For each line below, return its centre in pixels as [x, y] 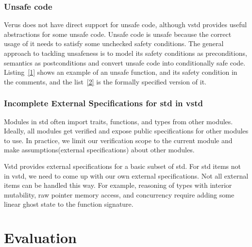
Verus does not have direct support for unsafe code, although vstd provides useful [126, 25]
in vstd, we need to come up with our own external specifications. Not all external [126, 175]
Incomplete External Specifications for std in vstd [103, 103]
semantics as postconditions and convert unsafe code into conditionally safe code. [125, 62]
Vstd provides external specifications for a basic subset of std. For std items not [122, 166]
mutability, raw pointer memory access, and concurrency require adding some [119, 194]
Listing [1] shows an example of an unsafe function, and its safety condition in [121, 72]
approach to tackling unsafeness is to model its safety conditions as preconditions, [126, 53]
